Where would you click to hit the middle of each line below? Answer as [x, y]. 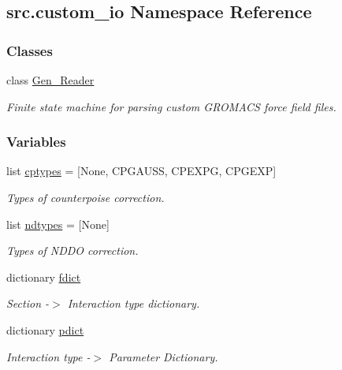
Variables [36, 142]
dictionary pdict [45, 329]
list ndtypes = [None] [58, 224]
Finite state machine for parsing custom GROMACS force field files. [171, 106]
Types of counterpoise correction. [85, 197]
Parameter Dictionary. [164, 356]
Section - [28, 303]
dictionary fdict [44, 277]
